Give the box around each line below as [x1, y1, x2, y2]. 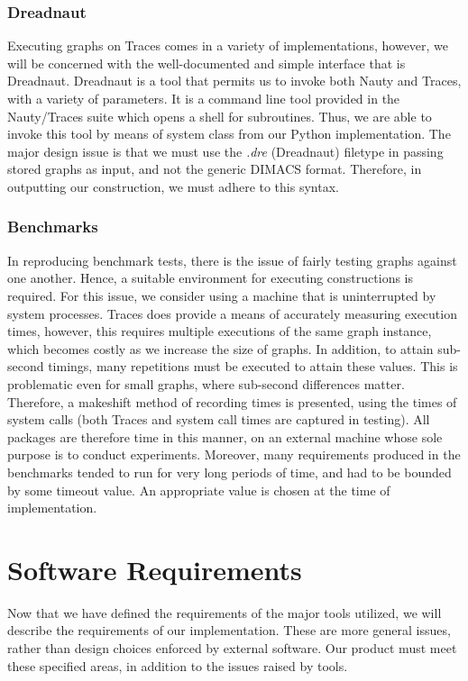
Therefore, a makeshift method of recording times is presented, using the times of [7, 392, 457, 411]
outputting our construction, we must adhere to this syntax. [7, 177, 339, 195]
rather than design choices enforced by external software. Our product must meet [7, 639, 457, 657]
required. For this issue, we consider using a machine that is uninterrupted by [7, 286, 436, 304]
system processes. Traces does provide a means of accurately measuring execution [7, 304, 457, 322]
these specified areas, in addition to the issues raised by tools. [7, 656, 348, 675]
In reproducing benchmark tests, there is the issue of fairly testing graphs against [7, 250, 457, 269]
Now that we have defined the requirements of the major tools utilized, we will [7, 603, 442, 622]
